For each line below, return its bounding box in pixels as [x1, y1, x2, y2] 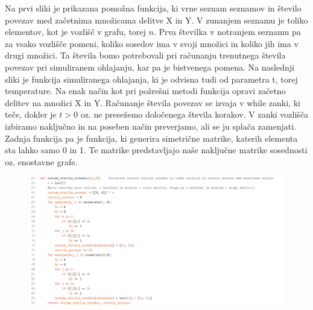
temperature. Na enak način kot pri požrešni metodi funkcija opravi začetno [5, 84, 286, 97]
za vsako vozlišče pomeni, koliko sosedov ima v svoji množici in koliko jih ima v [5, 37, 299, 49]
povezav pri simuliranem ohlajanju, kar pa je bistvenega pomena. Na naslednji [5, 60, 294, 73]
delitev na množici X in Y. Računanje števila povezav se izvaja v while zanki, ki [5, 96, 300, 109]
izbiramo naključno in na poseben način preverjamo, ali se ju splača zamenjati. [5, 119, 296, 132]
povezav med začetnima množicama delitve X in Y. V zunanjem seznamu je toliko [5, 13, 308, 26]
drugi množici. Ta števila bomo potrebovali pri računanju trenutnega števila [5, 49, 286, 62]
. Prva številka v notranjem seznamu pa [153, 25, 301, 38]
